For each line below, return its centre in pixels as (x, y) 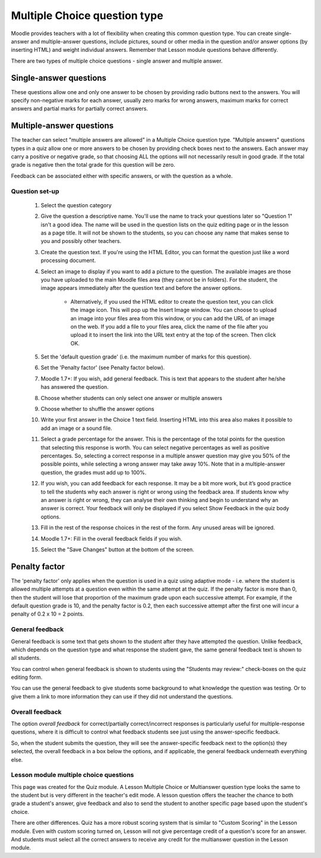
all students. (26, 658)
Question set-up (35, 191)
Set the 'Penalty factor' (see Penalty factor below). (103, 368)
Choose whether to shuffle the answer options (97, 409)
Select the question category (76, 205)
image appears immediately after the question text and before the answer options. (141, 288)
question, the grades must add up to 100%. (94, 472)
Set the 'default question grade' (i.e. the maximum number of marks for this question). (146, 357)
